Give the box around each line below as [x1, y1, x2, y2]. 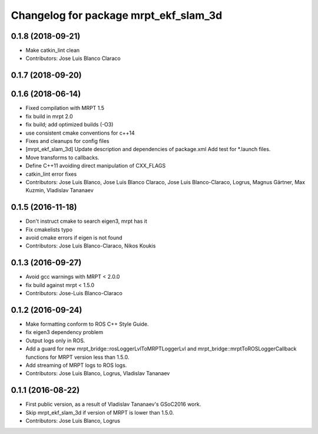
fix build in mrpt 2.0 [25, 112, 73, 120]
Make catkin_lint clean [25, 47, 80, 54]
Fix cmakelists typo [25, 226, 73, 233]
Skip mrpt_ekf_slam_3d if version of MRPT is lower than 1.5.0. [25, 409, 174, 416]
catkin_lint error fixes [25, 171, 77, 178]
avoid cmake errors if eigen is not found [25, 234, 123, 241]
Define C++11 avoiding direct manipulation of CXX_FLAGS [25, 162, 166, 169]
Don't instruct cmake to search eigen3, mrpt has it [25, 218, 147, 225]
